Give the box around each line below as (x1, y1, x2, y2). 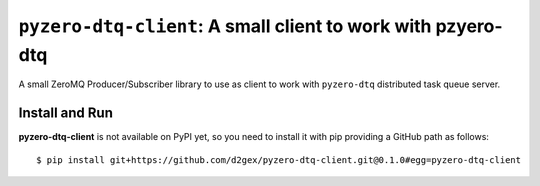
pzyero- (435, 15, 504, 37)
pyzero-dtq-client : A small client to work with (18, 15, 432, 37)
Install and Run (18, 105, 114, 122)
